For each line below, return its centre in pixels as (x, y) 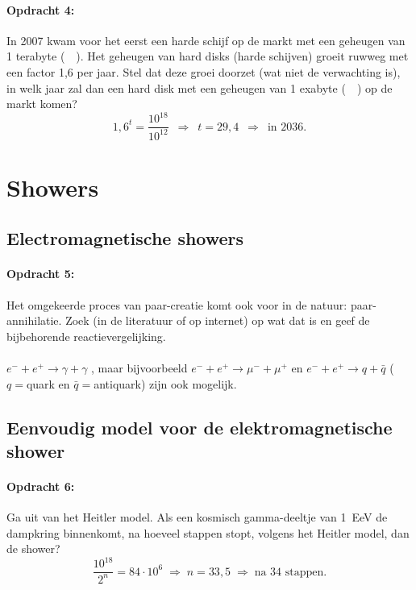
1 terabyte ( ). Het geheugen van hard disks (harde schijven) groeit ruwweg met (208, 56)
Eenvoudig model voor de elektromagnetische (200, 427)
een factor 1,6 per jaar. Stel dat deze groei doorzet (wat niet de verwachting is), (204, 71)
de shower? (33, 548)
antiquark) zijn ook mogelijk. (165, 383)
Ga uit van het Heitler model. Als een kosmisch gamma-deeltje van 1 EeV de (197, 517)
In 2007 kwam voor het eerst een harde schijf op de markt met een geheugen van (206, 40)
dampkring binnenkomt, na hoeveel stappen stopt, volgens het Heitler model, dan (208, 532)
